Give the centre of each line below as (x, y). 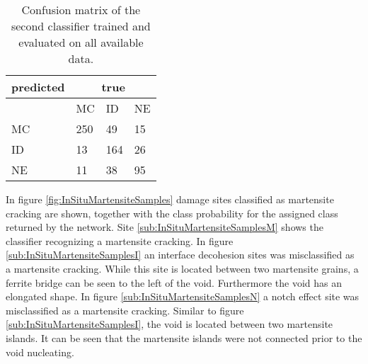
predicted (38, 87)
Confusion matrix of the (81, 10)
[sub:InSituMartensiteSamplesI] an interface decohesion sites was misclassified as (180, 255)
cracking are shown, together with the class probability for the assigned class (172, 213)
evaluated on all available (81, 42)
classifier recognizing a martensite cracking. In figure (120, 240)
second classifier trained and (81, 26)
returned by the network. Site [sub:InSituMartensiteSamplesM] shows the (165, 227)
